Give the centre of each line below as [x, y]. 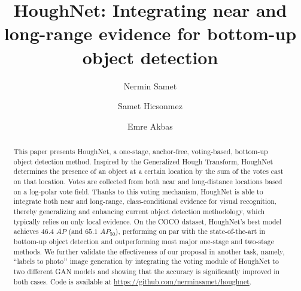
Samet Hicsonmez [150, 106]
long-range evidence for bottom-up [150, 33]
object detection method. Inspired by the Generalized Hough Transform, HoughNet [143, 161]
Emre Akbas [150, 126]
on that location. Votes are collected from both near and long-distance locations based [148, 181]
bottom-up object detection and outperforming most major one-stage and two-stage [144, 241]
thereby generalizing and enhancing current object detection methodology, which [139, 211]
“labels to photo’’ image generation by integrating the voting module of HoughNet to [146, 261]
